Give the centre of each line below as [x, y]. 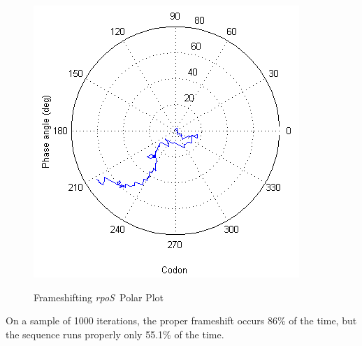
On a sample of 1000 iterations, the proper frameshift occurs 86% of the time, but [181, 320]
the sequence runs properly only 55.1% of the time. [115, 334]
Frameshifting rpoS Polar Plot [99, 297]
